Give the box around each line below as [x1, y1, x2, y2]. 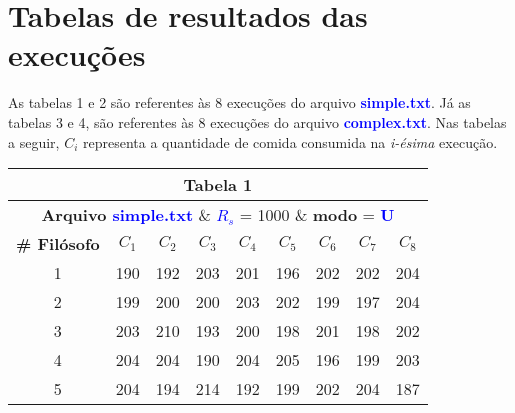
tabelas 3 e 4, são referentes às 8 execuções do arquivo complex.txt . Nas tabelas [8, 111, 507, 132]
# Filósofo [16, 232, 100, 256]
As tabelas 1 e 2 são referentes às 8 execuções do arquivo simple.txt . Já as [8, 92, 471, 113]
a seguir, [8, 131, 60, 152]
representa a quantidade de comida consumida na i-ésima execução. [82, 131, 498, 152]
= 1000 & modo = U [239, 203, 395, 227]
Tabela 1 [183, 173, 253, 197]
